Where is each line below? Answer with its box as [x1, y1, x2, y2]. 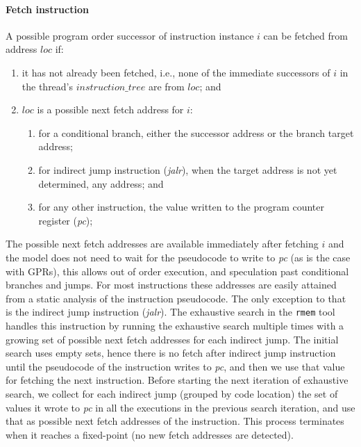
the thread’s [22, 79, 74, 93]
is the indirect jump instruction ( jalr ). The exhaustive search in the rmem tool [6, 304, 335, 319]
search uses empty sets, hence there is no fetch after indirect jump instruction [6, 346, 336, 360]
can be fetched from [263, 28, 348, 42]
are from [148, 79, 185, 93]
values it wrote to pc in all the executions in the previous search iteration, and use [6, 400, 355, 414]
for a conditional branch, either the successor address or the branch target [38, 125, 354, 140]
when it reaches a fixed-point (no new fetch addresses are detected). [6, 427, 294, 441]
